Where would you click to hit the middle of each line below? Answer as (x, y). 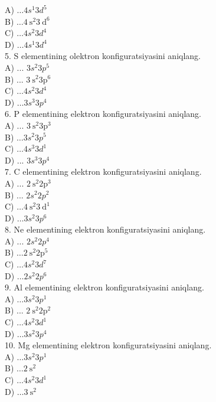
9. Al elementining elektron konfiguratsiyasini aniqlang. (104, 287)
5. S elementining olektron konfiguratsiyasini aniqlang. (103, 56)
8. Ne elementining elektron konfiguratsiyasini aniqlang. (105, 229)
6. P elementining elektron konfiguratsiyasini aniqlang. (103, 114)
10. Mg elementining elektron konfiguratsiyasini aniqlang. (108, 345)
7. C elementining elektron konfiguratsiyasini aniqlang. (103, 171)
